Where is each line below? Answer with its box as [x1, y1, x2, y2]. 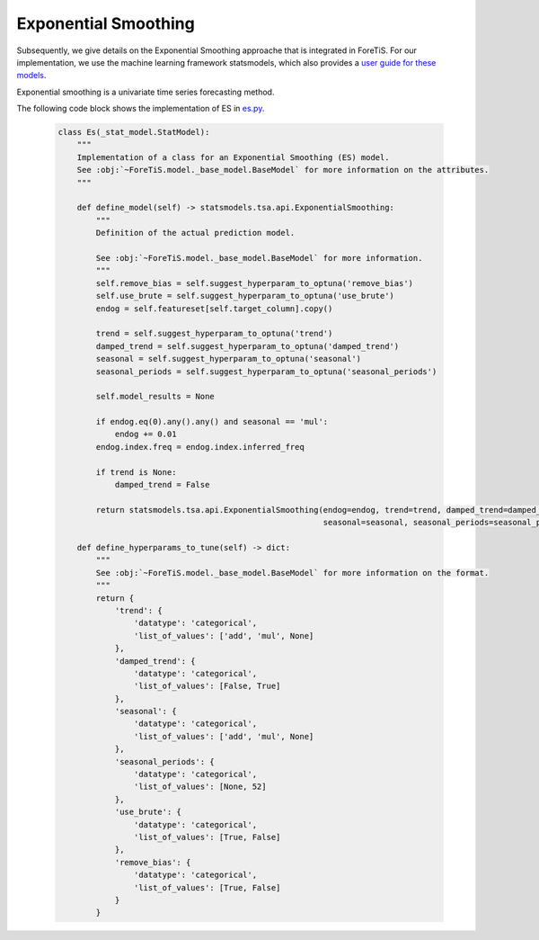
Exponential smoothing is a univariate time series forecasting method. [16, 86, 275, 97]
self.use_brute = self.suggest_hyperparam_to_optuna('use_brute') [95, 291, 395, 301]
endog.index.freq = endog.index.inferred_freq [95, 442, 305, 452]
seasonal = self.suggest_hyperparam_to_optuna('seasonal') [95, 354, 362, 364]
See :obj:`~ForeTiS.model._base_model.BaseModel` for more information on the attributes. [76, 165, 490, 175]
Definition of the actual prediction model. [95, 228, 296, 238]
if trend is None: [95, 467, 177, 477]
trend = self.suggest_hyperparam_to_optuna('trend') [95, 328, 333, 339]
